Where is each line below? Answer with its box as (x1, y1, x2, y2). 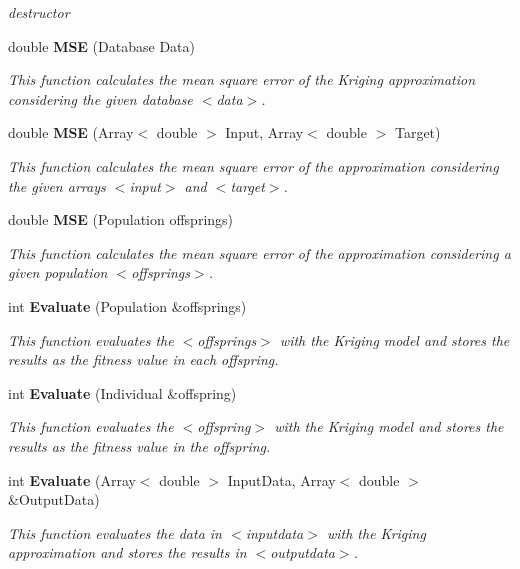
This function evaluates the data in (8, 522, 222, 543)
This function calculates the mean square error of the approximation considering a (8, 242, 511, 263)
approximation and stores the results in (8, 542, 247, 563)
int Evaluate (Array (8, 469, 136, 490)
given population (8, 262, 108, 283)
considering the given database (8, 88, 193, 109)
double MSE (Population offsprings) (8, 209, 234, 230)
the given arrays (8, 175, 106, 196)
